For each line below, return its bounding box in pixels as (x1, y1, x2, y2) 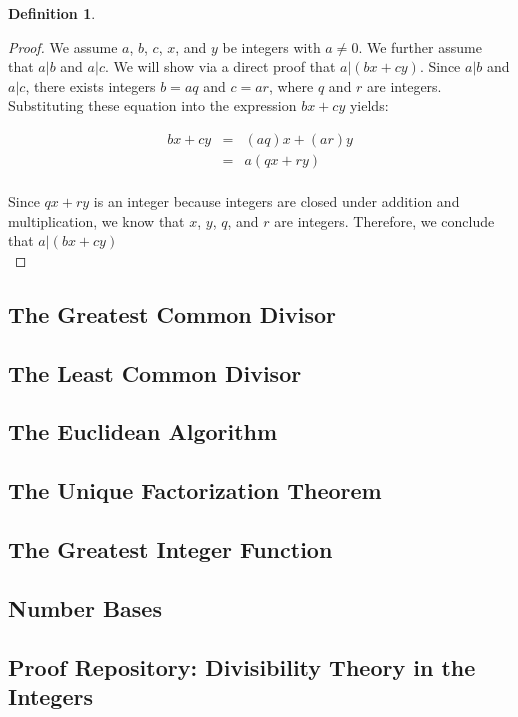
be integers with (222, 36, 321, 57)
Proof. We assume (8, 36, 118, 57)
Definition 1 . (8, 3, 96, 23)
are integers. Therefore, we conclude (274, 210, 495, 231)
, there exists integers (25, 75, 156, 96)
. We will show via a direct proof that (104, 56, 336, 77)
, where (268, 75, 314, 96)
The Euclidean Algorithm (8, 416, 278, 447)
